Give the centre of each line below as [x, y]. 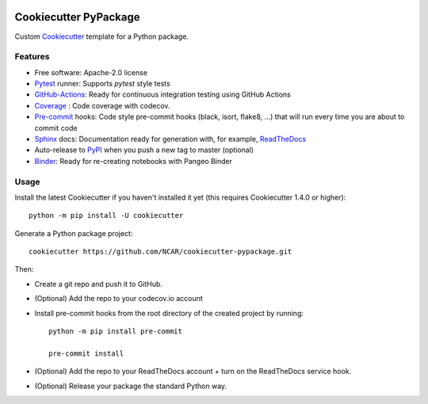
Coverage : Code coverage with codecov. [102, 105]
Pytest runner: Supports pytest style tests [102, 84]
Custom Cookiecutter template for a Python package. [102, 36]
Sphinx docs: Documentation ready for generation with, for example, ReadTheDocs [170, 139]
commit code [56, 128]
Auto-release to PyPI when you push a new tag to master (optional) [144, 150]
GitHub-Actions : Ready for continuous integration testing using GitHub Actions [162, 94]
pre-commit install [86, 353]
